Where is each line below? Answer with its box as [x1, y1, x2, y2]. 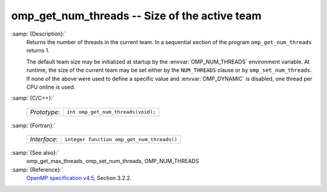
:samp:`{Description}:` [11, 30, 67, 37]
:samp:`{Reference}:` [11, 166, 64, 173]
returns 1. [26, 47, 50, 54]
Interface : [30, 135, 58, 144]
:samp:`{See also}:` [11, 149, 59, 156]
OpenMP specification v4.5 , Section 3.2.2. [26, 174, 132, 182]
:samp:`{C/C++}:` [11, 94, 54, 102]
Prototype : [30, 107, 61, 116]
